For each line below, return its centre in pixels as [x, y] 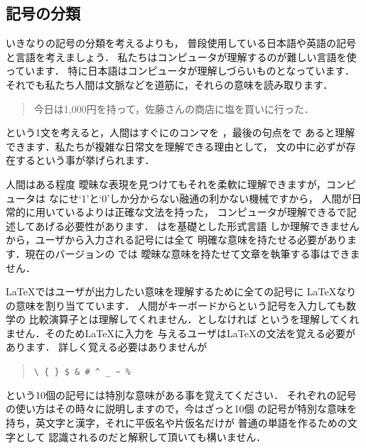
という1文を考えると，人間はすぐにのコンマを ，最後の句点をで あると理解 [181, 132]
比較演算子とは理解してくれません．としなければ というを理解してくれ [194, 319]
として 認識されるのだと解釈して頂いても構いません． [141, 436]
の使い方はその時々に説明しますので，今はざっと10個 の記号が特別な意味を [182, 409]
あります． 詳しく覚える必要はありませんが [107, 347]
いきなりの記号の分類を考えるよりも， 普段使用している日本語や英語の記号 [181, 43]
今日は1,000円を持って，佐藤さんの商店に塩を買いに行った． [174, 108]
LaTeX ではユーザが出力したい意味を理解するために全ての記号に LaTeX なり [181, 291]
